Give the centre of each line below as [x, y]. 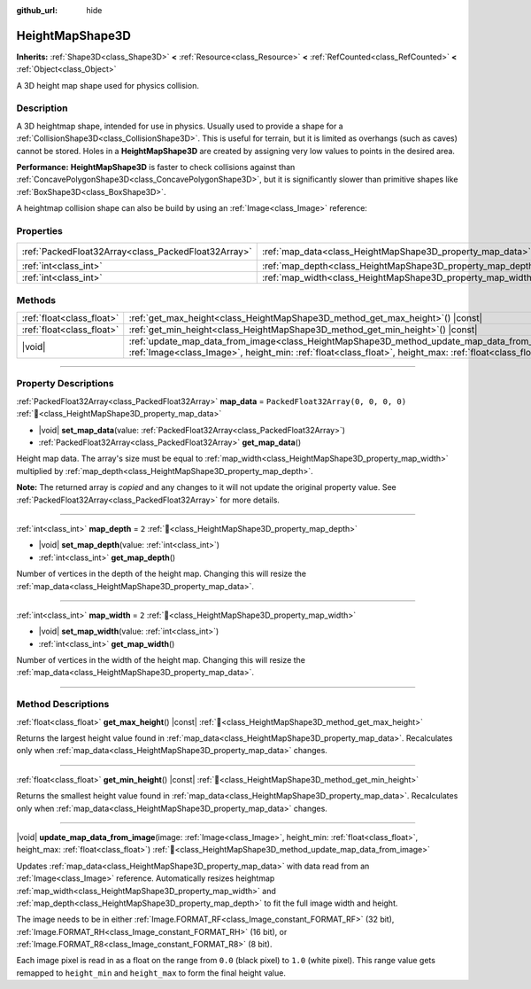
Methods [36, 300]
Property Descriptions [65, 384]
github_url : [37, 10]
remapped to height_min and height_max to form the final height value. [151, 973]
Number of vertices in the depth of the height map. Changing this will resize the [162, 574]
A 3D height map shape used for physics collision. [108, 85]
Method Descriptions [63, 705]
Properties [40, 230]
